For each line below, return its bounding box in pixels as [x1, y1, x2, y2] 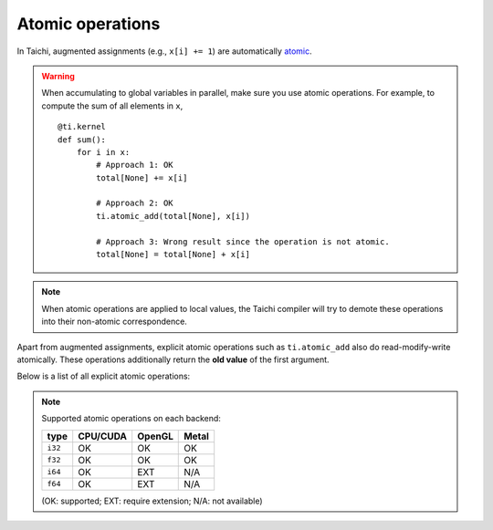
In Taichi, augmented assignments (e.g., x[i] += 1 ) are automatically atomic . [16, 46, 312, 57]
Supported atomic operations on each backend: [41, 413, 221, 424]
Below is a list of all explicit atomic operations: [16, 370, 191, 382]
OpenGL [137, 430, 173, 442]
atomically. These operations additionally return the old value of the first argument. [16, 354, 330, 365]
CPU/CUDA [78, 430, 128, 442]
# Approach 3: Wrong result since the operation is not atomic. [96, 236, 390, 246]
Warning [41, 70, 75, 81]
